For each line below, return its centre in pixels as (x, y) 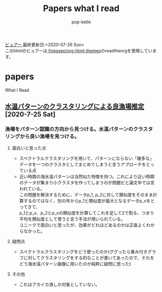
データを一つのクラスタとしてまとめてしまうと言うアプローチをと (85, 164)
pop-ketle (81, 22)
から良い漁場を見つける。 (50, 136)
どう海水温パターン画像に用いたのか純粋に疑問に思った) (75, 264)
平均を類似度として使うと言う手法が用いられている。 (72, 219)
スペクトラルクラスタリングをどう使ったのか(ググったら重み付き (83, 251)
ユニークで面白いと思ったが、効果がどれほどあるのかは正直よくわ (85, 225)
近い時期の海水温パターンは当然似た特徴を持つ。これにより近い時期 (87, 176)
